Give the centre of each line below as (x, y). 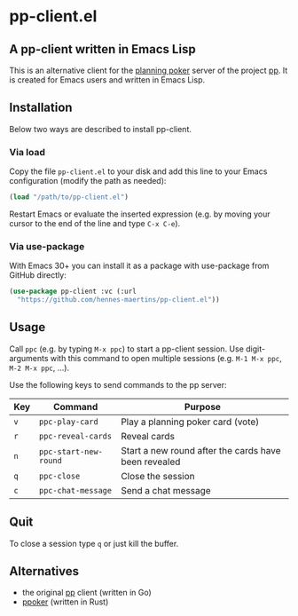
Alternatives (44, 571)
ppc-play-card (69, 422)
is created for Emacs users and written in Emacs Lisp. (107, 80)
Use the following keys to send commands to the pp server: (118, 384)
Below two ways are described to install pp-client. (101, 129)
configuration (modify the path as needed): (88, 181)
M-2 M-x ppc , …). (39, 367)
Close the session (158, 476)
